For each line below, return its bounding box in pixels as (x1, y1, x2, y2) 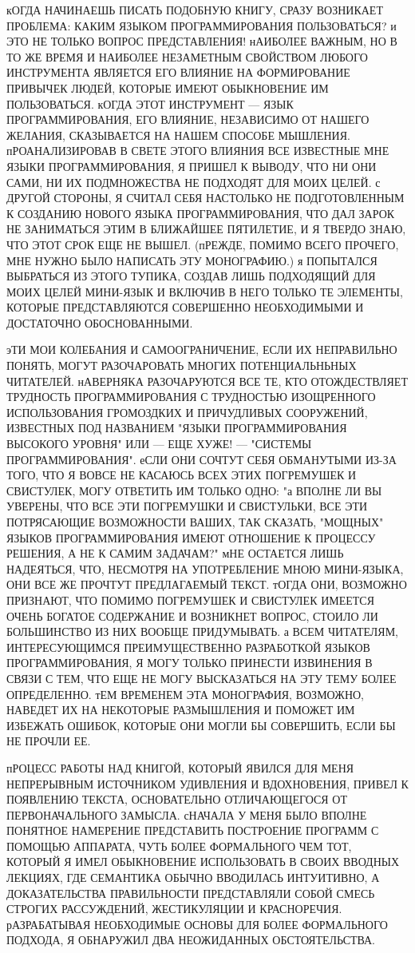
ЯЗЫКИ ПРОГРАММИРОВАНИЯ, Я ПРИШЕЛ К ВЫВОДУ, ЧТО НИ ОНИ (6, 157, 377, 174)
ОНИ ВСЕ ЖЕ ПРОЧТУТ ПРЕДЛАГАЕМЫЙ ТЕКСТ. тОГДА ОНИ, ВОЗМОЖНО (6, 576, 407, 593)
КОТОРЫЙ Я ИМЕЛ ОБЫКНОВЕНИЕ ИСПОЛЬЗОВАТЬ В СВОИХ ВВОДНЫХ (6, 853, 400, 870)
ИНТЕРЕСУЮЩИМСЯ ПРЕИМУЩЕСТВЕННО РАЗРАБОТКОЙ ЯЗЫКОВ (6, 638, 370, 655)
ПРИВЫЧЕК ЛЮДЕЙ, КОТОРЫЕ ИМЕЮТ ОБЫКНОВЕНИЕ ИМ (6, 79, 329, 96)
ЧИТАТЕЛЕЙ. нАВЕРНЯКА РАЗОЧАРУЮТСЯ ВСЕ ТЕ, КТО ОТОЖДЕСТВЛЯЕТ (6, 372, 408, 389)
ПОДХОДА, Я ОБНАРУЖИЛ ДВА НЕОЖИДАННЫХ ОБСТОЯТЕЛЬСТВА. (6, 931, 376, 948)
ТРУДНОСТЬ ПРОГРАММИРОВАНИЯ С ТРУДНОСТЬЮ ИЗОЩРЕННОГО (6, 388, 376, 405)
